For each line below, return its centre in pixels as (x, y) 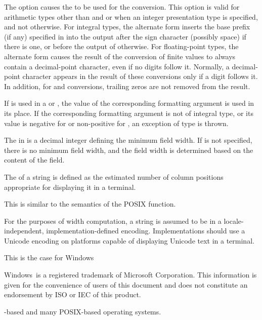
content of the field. (34, 160)
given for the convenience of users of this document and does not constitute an (126, 284)
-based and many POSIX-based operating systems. (83, 311)
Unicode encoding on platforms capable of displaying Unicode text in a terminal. (129, 240)
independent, (24, 231)
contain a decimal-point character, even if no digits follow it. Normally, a (117, 66)
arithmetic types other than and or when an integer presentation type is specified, (131, 16)
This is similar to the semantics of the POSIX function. (90, 204)
